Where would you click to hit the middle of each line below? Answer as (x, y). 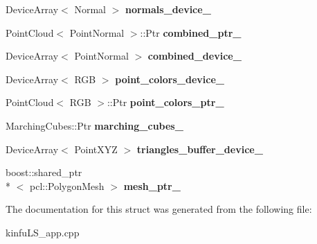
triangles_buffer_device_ (200, 149)
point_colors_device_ (170, 79)
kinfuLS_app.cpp (43, 232)
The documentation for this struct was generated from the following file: (159, 209)
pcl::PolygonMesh (67, 185)
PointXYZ (96, 149)
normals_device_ (168, 9)
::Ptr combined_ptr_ (191, 32)
